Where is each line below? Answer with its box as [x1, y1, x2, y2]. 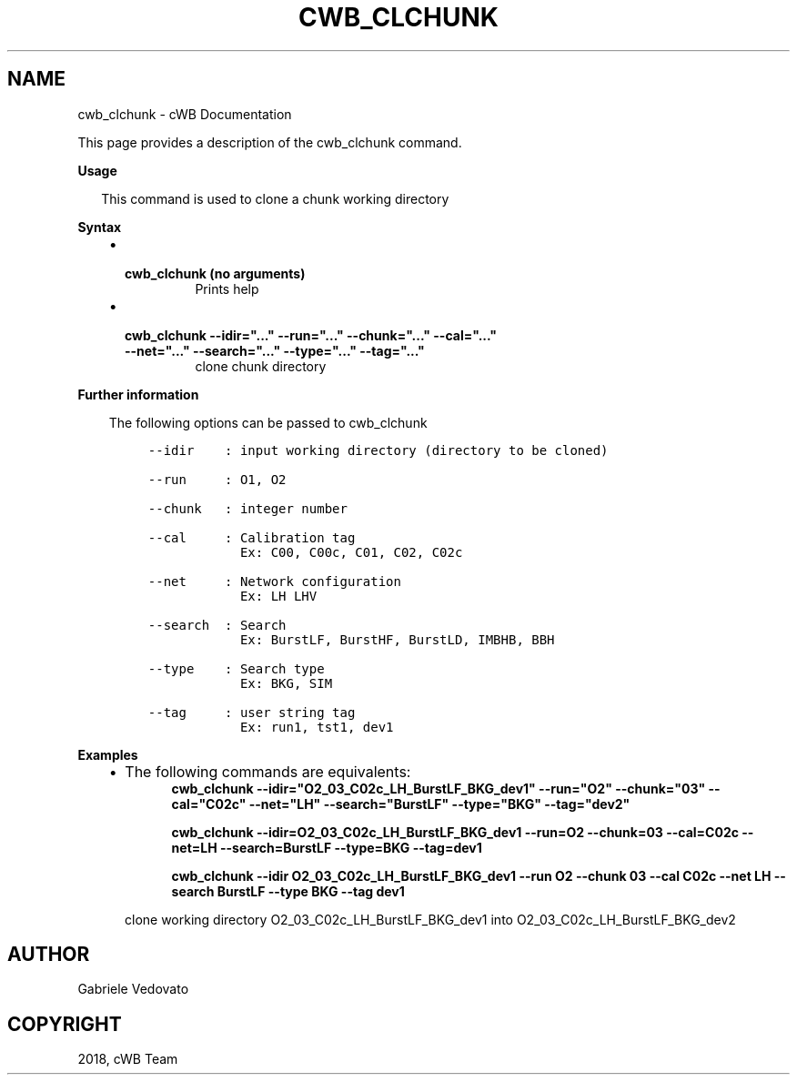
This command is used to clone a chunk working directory [101, 190, 449, 207]
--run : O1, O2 [147, 471, 287, 487]
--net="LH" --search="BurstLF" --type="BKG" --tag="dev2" [248, 795, 631, 812]
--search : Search [147, 617, 287, 632]
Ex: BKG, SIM [239, 675, 333, 691]
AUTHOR [7, 943, 90, 966]
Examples [77, 746, 138, 763]
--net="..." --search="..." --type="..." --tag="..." [125, 342, 425, 359]
